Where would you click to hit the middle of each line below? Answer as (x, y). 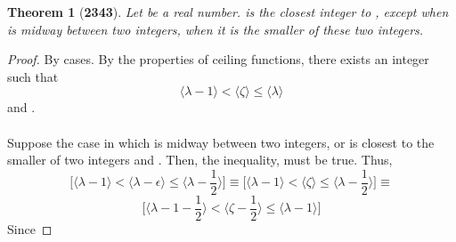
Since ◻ (30, 228)
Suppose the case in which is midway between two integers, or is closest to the (221, 142)
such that (33, 76)
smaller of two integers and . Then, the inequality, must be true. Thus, (200, 160)
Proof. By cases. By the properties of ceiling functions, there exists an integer (218, 59)
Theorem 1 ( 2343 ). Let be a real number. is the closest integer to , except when (228, 12)
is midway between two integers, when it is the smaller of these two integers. (216, 29)
